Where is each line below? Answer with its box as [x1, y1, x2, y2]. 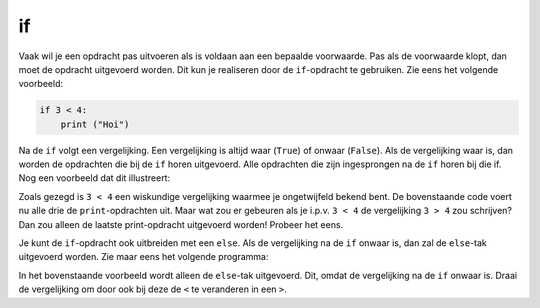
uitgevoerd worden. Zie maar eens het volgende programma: [18, 251, 269, 263]
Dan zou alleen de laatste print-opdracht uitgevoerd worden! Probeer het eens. [18, 218, 344, 230]
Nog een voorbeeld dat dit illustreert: [18, 172, 170, 184]
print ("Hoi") [60, 118, 130, 130]
